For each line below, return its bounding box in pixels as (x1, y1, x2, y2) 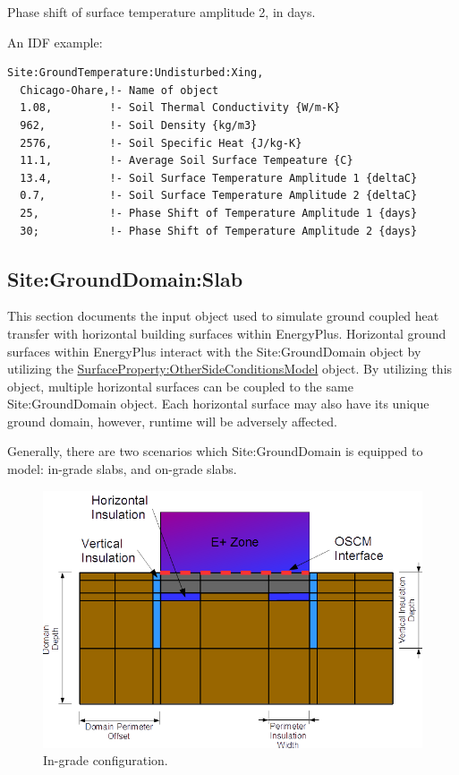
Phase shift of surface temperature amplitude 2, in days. (7, 3, 316, 21)
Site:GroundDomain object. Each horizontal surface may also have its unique (7, 394, 429, 413)
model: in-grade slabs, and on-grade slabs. (7, 460, 237, 478)
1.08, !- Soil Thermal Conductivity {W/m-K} (20, 101, 341, 115)
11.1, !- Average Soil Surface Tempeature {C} (20, 154, 353, 168)
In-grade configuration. (43, 751, 168, 770)
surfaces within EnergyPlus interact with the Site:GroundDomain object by (7, 341, 421, 360)
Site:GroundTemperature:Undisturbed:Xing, (7, 66, 264, 80)
